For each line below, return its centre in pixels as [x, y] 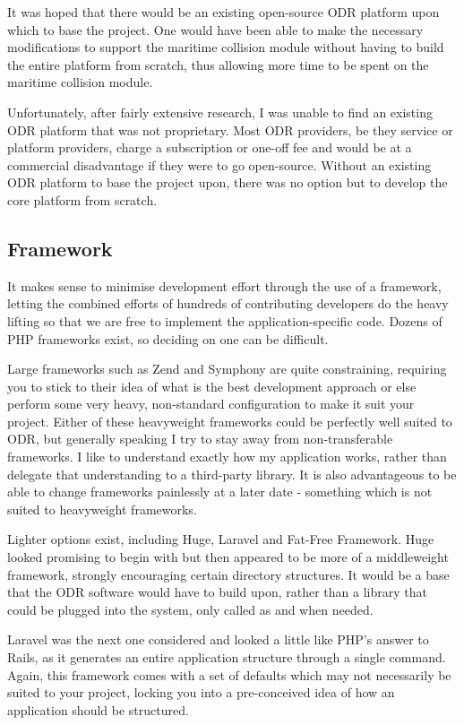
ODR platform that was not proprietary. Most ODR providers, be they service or [230, 129]
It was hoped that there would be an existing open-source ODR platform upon [223, 12]
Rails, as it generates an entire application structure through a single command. [227, 657]
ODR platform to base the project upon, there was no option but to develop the [228, 182]
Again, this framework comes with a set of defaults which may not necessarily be [229, 674]
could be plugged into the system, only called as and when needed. [190, 609]
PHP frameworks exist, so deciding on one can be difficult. [168, 338]
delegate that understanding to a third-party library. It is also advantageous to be [232, 474]
